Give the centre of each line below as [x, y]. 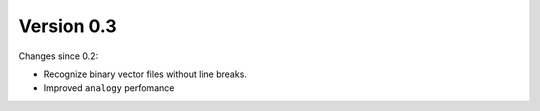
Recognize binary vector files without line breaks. [145, 74]
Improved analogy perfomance [109, 88]
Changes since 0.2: [58, 56]
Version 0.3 [67, 26]
